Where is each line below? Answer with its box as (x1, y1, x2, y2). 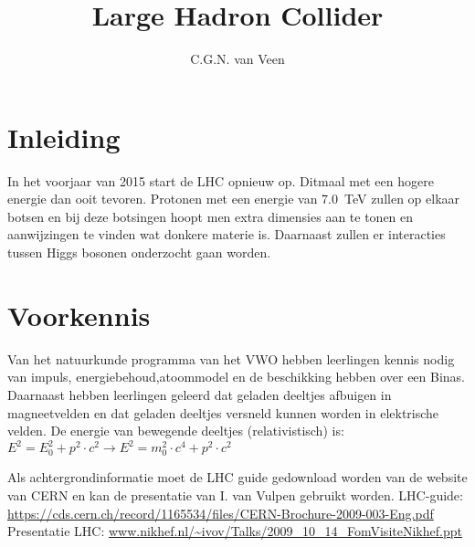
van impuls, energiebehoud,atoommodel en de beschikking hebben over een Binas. (7, 367, 466, 386)
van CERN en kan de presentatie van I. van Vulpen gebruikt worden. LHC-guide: (7, 485, 463, 504)
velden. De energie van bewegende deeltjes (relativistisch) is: (7, 421, 344, 440)
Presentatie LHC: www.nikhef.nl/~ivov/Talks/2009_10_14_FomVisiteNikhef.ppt (7, 521, 462, 541)
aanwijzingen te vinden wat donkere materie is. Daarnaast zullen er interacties (7, 225, 446, 244)
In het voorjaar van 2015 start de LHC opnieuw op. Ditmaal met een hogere (7, 171, 434, 190)
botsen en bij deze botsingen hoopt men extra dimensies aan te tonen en (7, 206, 414, 226)
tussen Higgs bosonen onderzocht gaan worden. (7, 243, 271, 262)
